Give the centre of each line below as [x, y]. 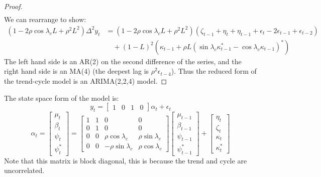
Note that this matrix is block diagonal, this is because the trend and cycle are [126, 160]
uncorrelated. [24, 170]
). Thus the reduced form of [214, 71]
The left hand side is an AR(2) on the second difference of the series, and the [123, 61]
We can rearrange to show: [45, 19]
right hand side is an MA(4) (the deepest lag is [77, 71]
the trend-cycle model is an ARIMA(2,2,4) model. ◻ [86, 80]
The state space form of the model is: [62, 98]
